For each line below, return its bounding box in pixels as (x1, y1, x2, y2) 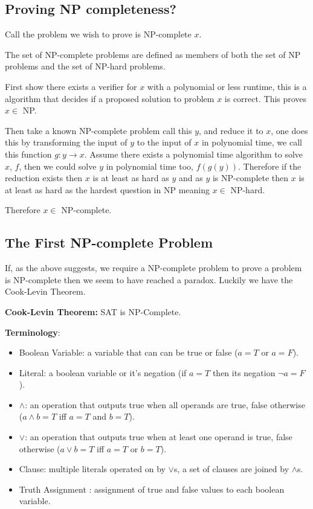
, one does (271, 124, 308, 136)
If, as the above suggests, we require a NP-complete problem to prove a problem (5, 261, 302, 274)
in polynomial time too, (106, 159, 193, 172)
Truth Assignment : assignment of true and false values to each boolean (19, 482, 285, 495)
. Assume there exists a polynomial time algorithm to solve (84, 147, 303, 160)
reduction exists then (5, 171, 83, 184)
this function (5, 147, 52, 160)
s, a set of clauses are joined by (173, 463, 289, 475)
